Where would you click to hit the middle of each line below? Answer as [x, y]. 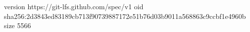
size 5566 [18, 25]
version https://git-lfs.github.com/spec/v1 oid [74, 6]
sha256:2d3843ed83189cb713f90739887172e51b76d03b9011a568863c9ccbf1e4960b [125, 16]
